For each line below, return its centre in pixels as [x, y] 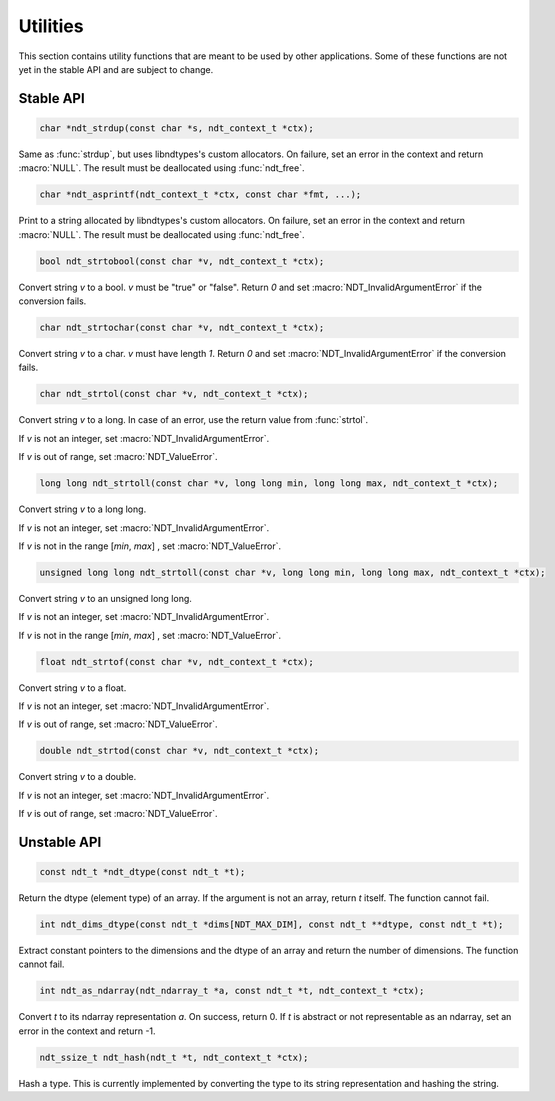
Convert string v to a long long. [82, 509]
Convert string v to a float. [72, 687]
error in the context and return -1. [87, 1031]
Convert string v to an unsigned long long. [105, 598]
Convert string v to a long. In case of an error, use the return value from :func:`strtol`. [193, 420]
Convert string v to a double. [77, 777]
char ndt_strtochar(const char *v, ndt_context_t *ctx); [182, 328]
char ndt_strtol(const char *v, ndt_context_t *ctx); [174, 394]
